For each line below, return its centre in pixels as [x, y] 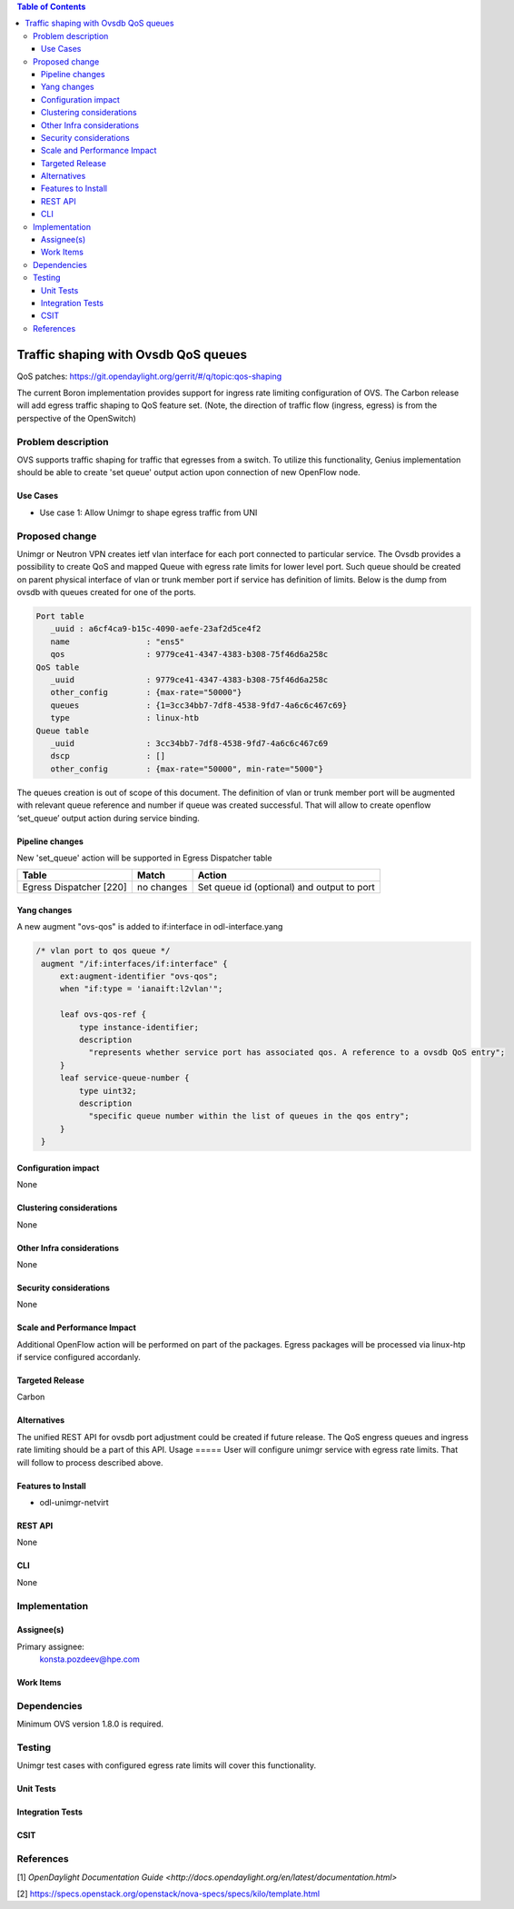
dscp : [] [108, 756]
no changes [162, 888]
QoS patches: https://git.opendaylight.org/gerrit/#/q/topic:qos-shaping [149, 376]
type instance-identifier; [139, 1027]
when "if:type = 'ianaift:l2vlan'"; [141, 989]
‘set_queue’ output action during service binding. [108, 818]
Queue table [63, 731]
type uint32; [108, 1091]
